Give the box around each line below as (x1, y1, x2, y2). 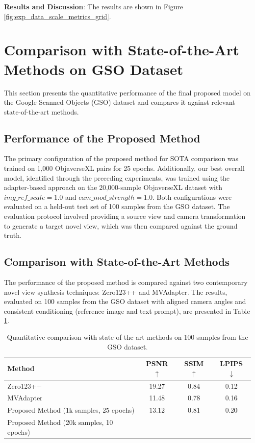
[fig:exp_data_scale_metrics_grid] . (4, 11, 111, 21)
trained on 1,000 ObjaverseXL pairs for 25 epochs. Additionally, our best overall (4, 163, 245, 173)
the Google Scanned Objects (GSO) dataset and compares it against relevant (4, 97, 235, 107)
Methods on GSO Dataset (4, 59, 183, 79)
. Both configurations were (152, 191, 232, 202)
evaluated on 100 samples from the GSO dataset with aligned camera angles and (4, 296, 246, 306)
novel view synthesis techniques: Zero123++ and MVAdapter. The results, (4, 286, 227, 297)
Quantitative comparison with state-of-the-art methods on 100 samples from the (7, 332, 248, 342)
